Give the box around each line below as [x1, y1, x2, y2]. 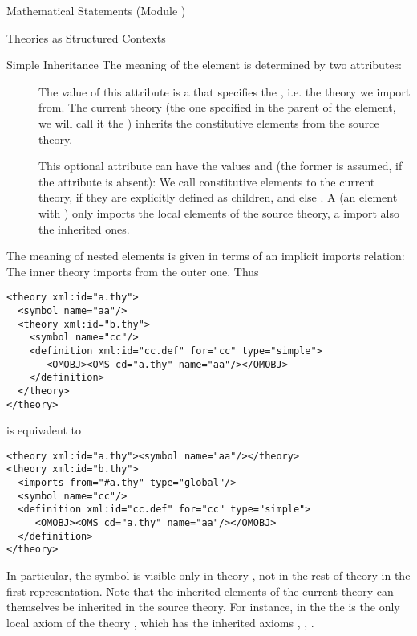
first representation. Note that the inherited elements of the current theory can [6, 582, 394, 599]
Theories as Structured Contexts [6, 29, 166, 46]
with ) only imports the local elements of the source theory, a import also [38, 204, 400, 221]
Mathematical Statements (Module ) [6, 2, 186, 18]
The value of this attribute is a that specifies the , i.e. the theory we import [38, 83, 411, 100]
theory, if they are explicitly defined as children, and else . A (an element [38, 189, 398, 206]
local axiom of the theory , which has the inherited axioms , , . [6, 614, 314, 630]
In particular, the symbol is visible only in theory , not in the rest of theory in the [6, 567, 411, 584]
